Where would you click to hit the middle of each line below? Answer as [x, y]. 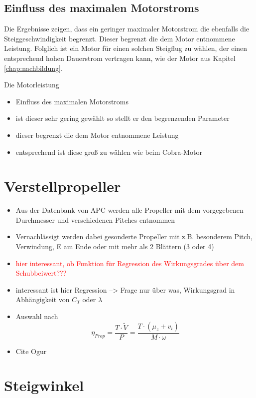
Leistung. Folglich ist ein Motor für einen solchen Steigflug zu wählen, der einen [126, 48]
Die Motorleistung [32, 85]
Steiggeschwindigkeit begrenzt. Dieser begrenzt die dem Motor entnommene [120, 38]
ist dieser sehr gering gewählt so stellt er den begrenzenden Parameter [123, 118]
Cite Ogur [31, 351]
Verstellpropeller [63, 186]
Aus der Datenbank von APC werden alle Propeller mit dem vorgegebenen [129, 210]
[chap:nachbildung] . [33, 68]
